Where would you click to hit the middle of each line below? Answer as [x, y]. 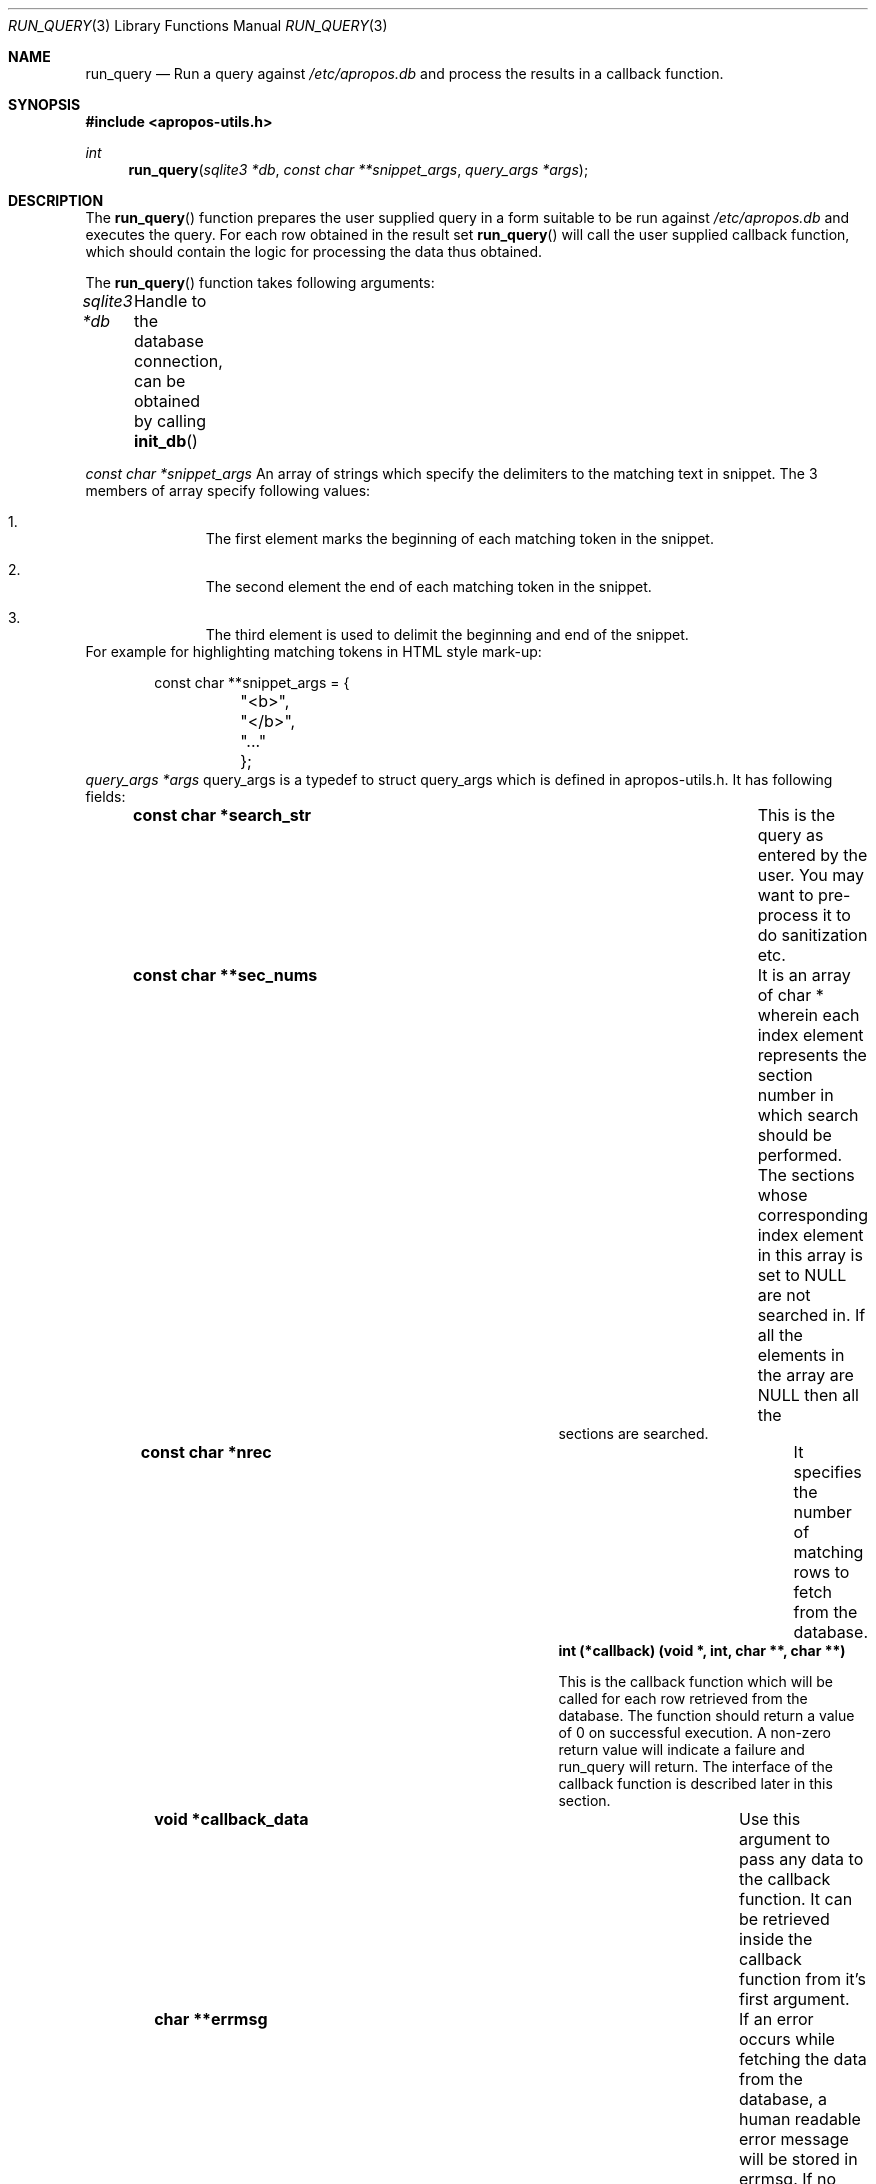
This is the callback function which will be [696, 1681]
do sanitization [812, 935]
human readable [799, 2119]
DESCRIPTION [56, 200]
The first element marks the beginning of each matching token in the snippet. [459, 538]
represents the [812, 1055]
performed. [800, 1155]
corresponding [812, 1215]
